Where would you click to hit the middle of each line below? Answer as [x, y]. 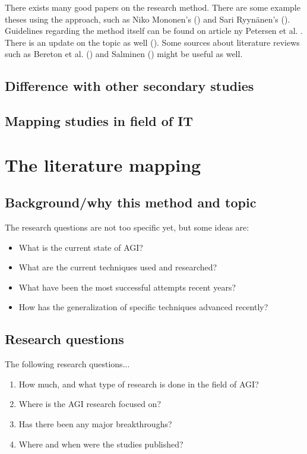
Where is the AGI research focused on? [90, 404]
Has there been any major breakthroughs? [95, 424]
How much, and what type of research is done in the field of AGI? [139, 384]
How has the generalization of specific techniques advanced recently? [143, 307]
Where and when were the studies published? [101, 444]
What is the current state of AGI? [81, 247]
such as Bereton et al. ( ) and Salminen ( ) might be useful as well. [124, 54]
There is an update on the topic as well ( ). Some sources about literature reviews [152, 42]
